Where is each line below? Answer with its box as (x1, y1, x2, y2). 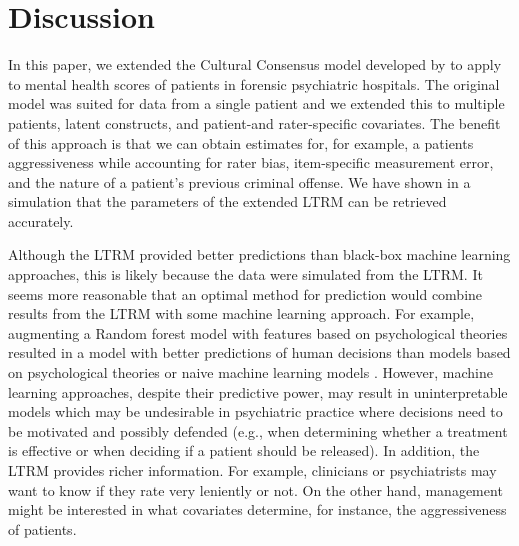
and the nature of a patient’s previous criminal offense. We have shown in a (8, 171, 471, 192)
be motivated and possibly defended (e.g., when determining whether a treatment (8, 420, 508, 441)
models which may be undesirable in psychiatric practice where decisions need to (8, 401, 503, 422)
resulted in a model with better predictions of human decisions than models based (8, 342, 511, 363)
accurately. (8, 210, 74, 231)
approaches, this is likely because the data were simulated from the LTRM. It (8, 264, 483, 285)
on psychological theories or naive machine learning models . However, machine (8, 362, 493, 383)
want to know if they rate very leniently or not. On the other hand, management (8, 479, 503, 500)
